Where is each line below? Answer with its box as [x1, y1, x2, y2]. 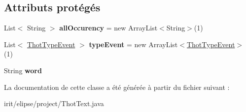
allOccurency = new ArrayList [59, 23, 158, 33]
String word [4, 65, 42, 75]
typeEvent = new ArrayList [89, 39, 178, 49]
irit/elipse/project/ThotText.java [4, 98, 104, 109]
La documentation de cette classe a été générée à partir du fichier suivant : [4, 82, 230, 92]
